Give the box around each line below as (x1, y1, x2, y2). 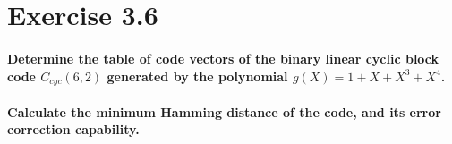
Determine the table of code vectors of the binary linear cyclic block (7, 48, 439, 67)
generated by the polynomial (107, 66, 288, 85)
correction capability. (7, 120, 140, 139)
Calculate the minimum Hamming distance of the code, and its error (7, 102, 441, 121)
